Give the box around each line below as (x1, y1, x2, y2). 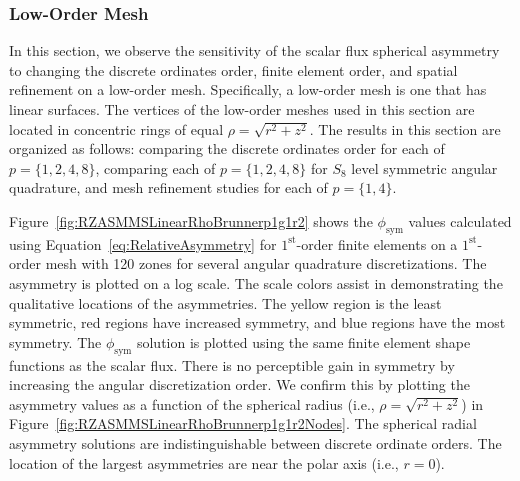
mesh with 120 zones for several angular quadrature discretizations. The (45, 253, 487, 274)
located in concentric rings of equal (9, 118, 224, 139)
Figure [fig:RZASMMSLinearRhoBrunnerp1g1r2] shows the (9, 210, 373, 231)
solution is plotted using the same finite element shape (136, 331, 471, 352)
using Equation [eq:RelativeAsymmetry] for (9, 233, 277, 254)
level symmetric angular (351, 157, 498, 178)
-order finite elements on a (296, 233, 458, 254)
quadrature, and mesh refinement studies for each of (9, 177, 328, 198)
